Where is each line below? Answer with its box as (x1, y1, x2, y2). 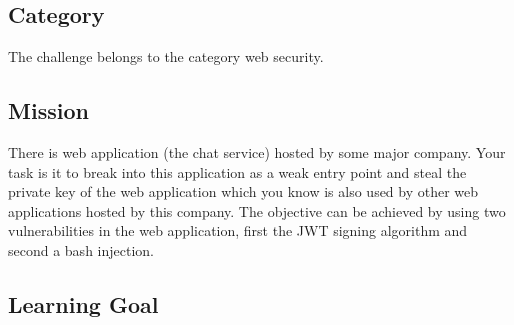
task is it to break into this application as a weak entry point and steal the (8, 161, 467, 182)
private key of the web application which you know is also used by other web (8, 181, 479, 202)
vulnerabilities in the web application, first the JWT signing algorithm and (8, 220, 468, 241)
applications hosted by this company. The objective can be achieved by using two (8, 200, 506, 221)
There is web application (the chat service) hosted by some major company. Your (8, 142, 506, 162)
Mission (8, 95, 89, 126)
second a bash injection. (8, 239, 154, 260)
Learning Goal (8, 288, 159, 319)
